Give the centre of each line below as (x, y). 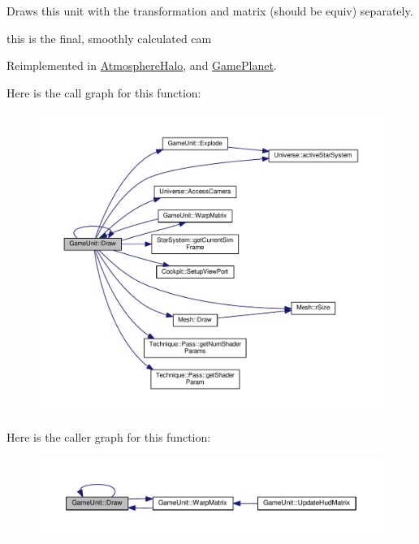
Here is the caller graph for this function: (109, 437)
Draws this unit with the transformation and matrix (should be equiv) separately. (210, 11)
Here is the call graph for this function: (104, 92)
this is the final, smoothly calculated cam (109, 38)
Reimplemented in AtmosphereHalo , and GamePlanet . (142, 65)
